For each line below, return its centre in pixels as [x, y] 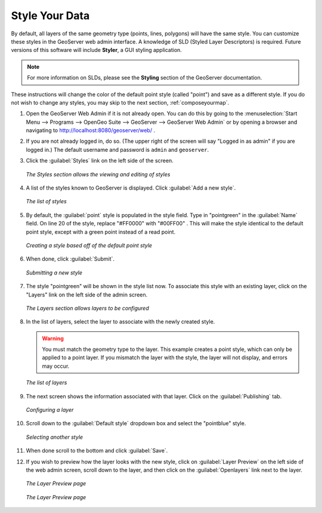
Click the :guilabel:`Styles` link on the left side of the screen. [100, 161]
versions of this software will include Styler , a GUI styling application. [96, 50]
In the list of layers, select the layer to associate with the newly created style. [120, 322]
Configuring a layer [50, 410]
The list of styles [46, 201]
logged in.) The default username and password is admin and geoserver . [117, 149]
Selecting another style [55, 437]
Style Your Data [50, 16]
